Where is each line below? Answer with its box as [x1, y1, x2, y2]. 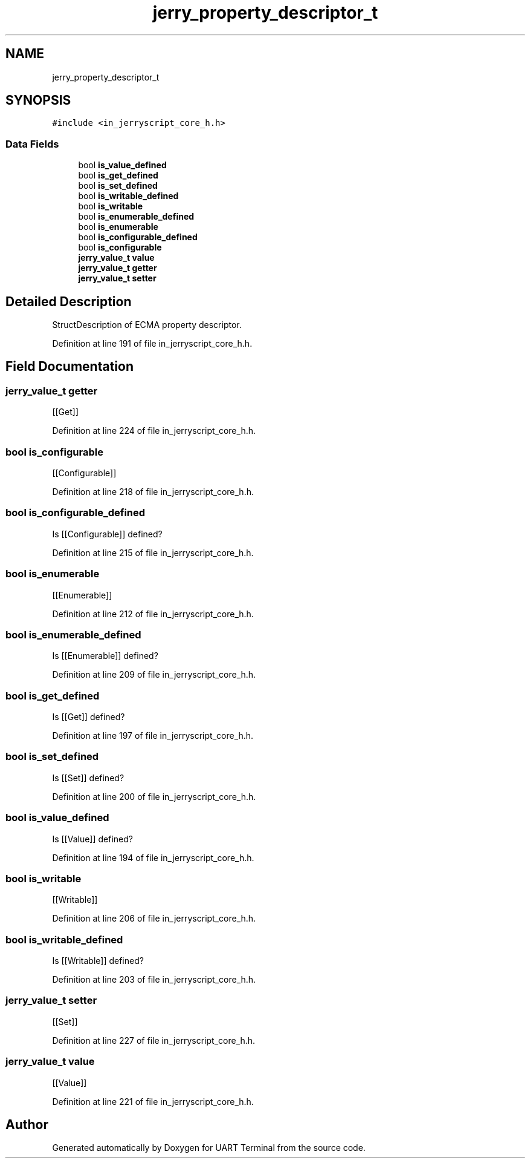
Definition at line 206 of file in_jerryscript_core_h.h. [52, 913, 256, 924]
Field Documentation [5, 359, 134, 375]
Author [5, 1116, 48, 1132]
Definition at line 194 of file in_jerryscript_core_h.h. [52, 852, 254, 863]
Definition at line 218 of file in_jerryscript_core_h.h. [52, 486, 254, 497]
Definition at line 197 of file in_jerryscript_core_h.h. [52, 730, 254, 741]
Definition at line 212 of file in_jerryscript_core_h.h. [52, 608, 254, 619]
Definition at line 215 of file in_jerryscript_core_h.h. [52, 547, 254, 558]
